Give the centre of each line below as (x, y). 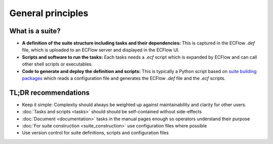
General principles (49, 13)
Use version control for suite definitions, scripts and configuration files (95, 133)
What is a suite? (35, 31)
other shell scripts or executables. (57, 64)
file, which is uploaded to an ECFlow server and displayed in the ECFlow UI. (101, 50)
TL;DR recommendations (50, 92)
